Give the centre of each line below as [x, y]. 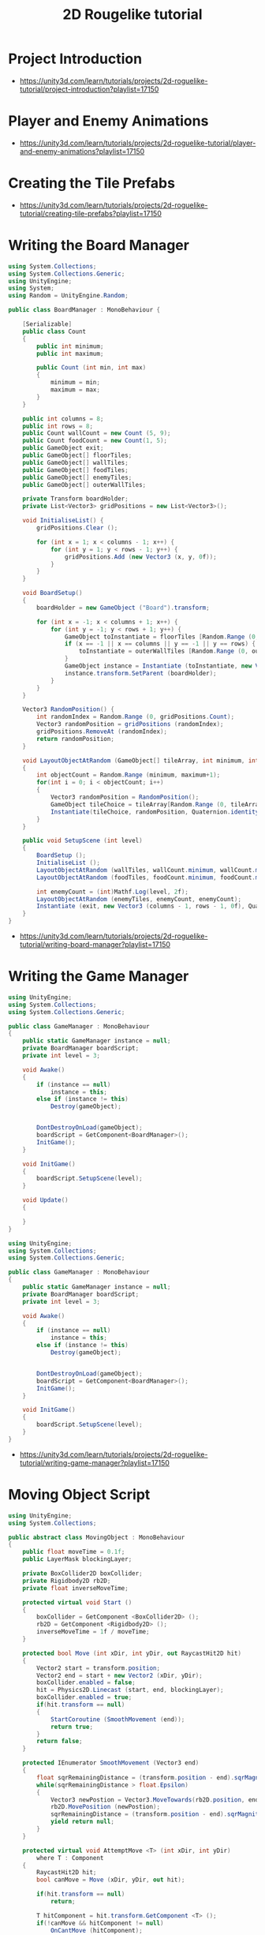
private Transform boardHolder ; [75, 499]
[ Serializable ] [47, 324]
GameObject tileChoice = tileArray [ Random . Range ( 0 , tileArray [156, 804]
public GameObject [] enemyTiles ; [77, 477]
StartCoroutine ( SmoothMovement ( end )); [118, 1719]
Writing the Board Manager [99, 245]
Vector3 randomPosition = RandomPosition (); [125, 797]
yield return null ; [82, 1822]
